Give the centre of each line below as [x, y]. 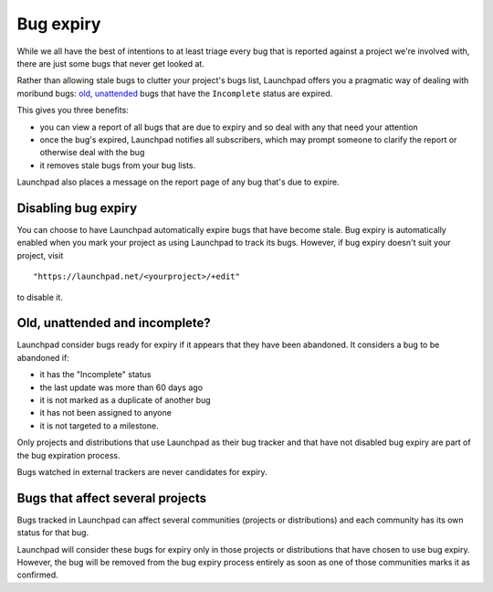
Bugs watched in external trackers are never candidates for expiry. [142, 471]
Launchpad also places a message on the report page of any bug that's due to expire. [178, 182]
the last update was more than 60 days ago [121, 387]
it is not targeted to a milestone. [99, 426]
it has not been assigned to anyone [106, 413]
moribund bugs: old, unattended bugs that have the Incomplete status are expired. [175, 93]
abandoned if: [43, 357]
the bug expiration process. [68, 455]
